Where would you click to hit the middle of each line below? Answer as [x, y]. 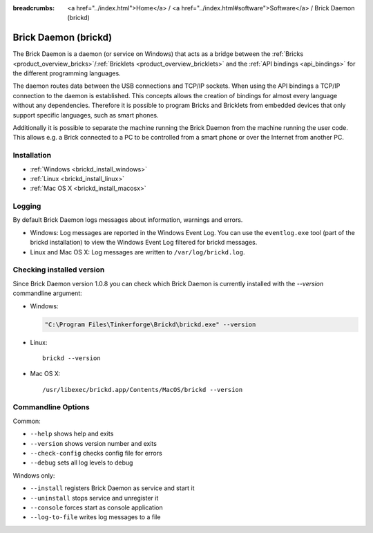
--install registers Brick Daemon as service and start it [112, 488]
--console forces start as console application [96, 507]
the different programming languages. [67, 73]
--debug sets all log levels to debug [82, 462]
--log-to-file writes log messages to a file [95, 517]
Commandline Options [51, 407]
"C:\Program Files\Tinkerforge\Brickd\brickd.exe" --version [150, 324]
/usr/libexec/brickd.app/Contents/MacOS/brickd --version [143, 390]
